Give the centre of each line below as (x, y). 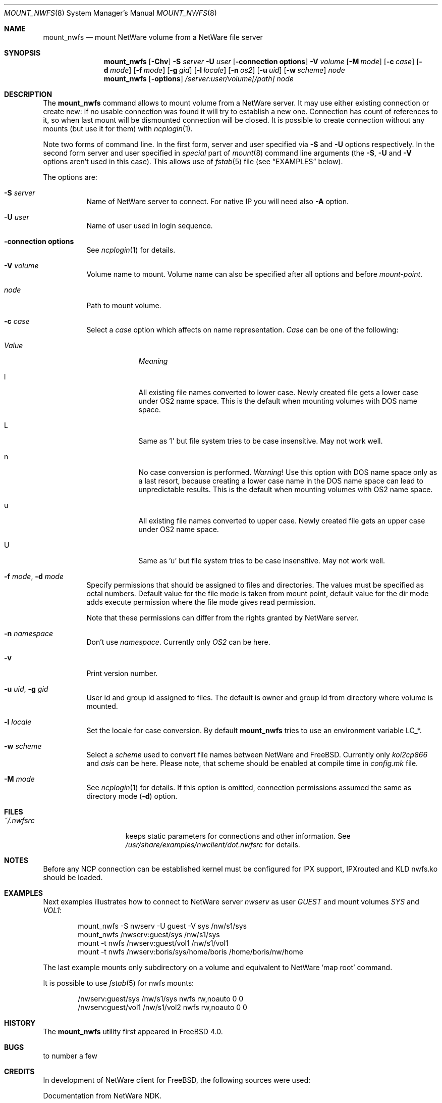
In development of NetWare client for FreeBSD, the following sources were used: (177, 1080)
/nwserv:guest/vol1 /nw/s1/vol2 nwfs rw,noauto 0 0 (162, 1007)
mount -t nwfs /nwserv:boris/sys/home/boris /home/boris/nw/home (190, 952)
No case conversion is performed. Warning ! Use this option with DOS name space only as (288, 472)
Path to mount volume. (124, 305)
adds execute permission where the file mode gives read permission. (201, 602)
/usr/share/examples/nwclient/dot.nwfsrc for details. (213, 845)
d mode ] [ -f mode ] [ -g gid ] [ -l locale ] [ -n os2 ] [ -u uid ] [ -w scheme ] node (224, 70)
